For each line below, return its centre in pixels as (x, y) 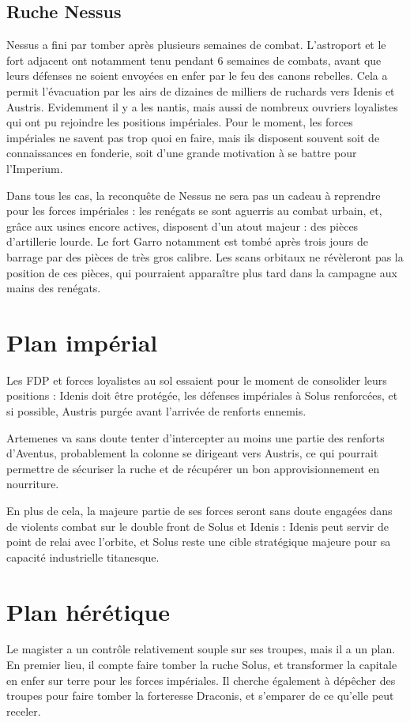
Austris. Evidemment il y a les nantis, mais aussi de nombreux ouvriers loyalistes (202, 106)
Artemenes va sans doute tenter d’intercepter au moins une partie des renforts (196, 437)
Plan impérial (82, 342)
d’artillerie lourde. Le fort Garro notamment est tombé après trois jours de (187, 241)
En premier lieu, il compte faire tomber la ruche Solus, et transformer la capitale (202, 665)
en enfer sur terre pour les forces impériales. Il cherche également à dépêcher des (201, 680)
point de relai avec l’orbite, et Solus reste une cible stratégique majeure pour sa (199, 541)
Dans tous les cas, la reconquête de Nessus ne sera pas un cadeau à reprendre (194, 195)
